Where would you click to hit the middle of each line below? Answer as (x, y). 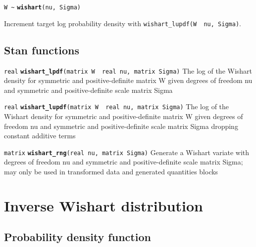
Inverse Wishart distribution (103, 205)
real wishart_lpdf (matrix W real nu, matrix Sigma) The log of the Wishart (128, 70)
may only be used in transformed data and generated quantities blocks (111, 172)
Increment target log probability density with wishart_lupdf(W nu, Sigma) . (123, 23)
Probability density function (77, 237)
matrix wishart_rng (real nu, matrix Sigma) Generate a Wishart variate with (127, 152)
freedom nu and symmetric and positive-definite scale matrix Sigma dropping (121, 126)
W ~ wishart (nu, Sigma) (43, 7)
